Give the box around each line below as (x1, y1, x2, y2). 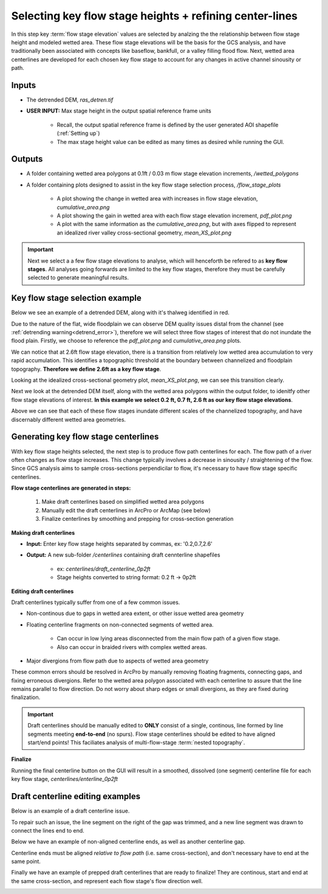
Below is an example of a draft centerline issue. (11, 807, 130, 814)
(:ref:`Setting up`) (56, 129, 100, 137)
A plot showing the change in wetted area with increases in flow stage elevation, (56, 195, 258, 202)
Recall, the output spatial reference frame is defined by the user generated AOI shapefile (56, 121, 279, 128)
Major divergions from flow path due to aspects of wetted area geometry (26, 657, 209, 664)
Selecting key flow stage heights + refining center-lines (11, 9, 298, 22)
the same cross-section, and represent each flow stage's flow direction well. (11, 877, 203, 884)
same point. (11, 858, 41, 865)
